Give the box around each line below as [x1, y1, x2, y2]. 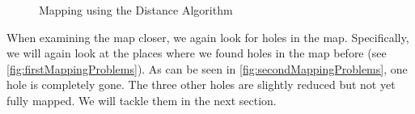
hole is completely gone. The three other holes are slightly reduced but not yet [6, 76, 396, 93]
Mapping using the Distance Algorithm [39, 2, 233, 18]
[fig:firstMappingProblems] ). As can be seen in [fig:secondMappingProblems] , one [6, 60, 408, 77]
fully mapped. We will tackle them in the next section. [6, 91, 277, 108]
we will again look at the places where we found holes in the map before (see [6, 44, 387, 61]
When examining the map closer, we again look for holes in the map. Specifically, [6, 28, 409, 45]
